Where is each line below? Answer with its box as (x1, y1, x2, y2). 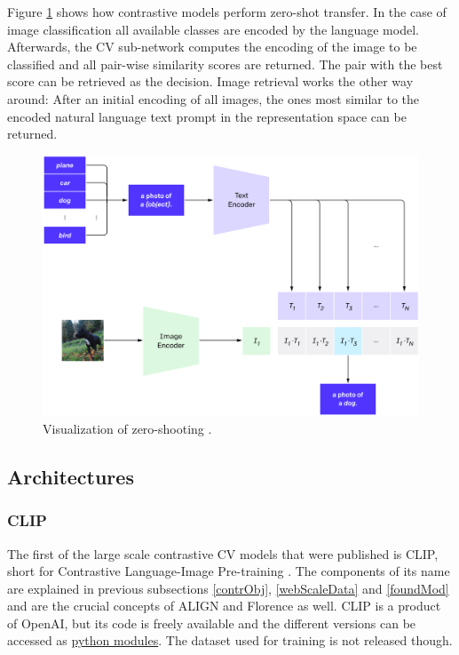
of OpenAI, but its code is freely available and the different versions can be (7, 613, 416, 632)
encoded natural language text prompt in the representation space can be (7, 107, 407, 125)
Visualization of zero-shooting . (43, 419, 212, 437)
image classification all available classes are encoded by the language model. (7, 20, 419, 38)
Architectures (7, 462, 134, 490)
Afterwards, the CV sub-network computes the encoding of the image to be (7, 37, 417, 56)
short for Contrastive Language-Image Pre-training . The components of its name (7, 562, 450, 580)
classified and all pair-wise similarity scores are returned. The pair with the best (7, 54, 443, 73)
